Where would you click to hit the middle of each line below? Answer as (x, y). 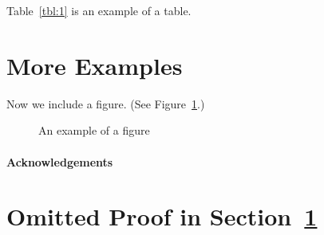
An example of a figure (94, 130)
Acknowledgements (60, 161)
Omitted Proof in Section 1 (162, 216)
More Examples (95, 65)
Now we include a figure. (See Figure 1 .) (106, 103)
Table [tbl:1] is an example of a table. (99, 10)
